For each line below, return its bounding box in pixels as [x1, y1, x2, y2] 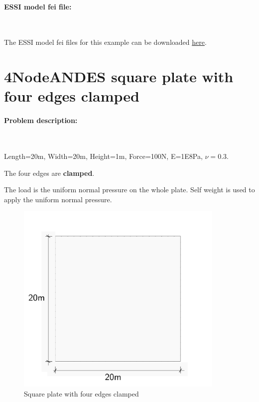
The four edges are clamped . [4, 167, 95, 178]
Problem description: [4, 115, 78, 126]
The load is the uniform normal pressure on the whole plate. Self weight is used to [4, 184, 255, 195]
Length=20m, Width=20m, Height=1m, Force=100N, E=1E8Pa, [4, 150, 203, 161]
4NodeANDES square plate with [4, 66, 234, 87]
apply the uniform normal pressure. [4, 194, 112, 204]
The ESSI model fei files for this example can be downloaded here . [4, 37, 207, 47]
